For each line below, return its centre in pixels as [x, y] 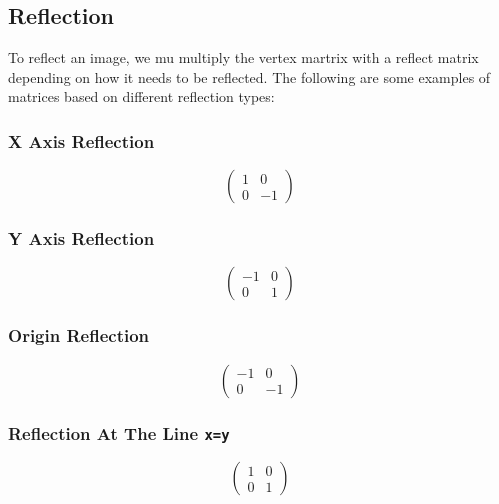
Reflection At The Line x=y [119, 432]
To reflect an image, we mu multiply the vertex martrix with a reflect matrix [243, 57]
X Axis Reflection [81, 140]
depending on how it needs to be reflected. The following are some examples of [249, 76]
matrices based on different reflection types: [141, 96]
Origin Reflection [79, 335]
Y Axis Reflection [81, 238]
